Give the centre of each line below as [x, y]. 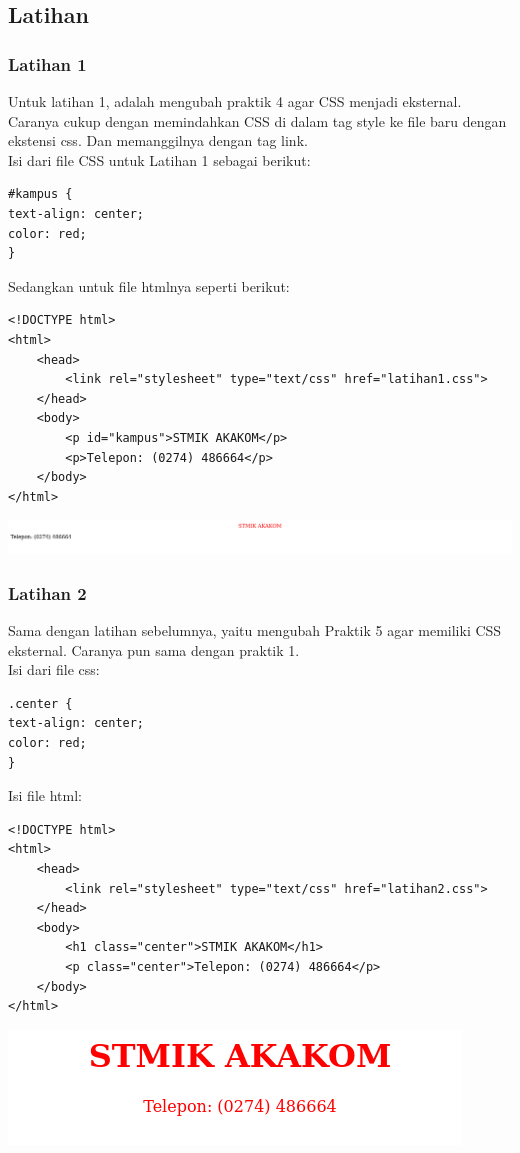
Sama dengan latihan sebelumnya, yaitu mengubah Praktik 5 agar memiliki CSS [255, 630]
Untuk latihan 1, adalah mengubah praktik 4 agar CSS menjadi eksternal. [235, 101]
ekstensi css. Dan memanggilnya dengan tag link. [158, 140]
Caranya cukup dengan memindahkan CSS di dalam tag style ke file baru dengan [257, 120]
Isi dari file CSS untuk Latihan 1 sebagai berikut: [159, 159]
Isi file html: [45, 795]
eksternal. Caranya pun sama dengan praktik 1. [154, 649]
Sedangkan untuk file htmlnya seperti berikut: [149, 285]
